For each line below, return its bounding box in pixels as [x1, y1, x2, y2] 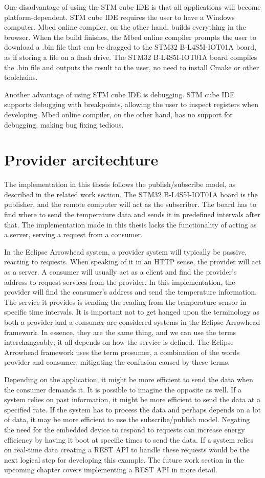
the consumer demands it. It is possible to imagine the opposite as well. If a [4, 384, 242, 394]
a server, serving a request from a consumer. [4, 229, 143, 240]
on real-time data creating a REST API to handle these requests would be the [4, 444, 250, 455]
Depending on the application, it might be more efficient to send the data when [4, 373, 253, 384]
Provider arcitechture [4, 149, 159, 170]
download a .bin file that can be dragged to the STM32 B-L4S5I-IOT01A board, [4, 41, 256, 52]
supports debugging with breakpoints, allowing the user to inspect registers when [4, 99, 258, 110]
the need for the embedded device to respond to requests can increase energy [4, 424, 245, 434]
